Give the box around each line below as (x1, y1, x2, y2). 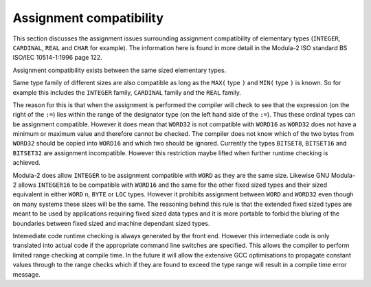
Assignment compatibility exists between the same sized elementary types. (12, 66, 227, 74)
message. (12, 270, 41, 278)
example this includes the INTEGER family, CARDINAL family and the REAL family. (12, 88, 242, 96)
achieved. (12, 159, 41, 167)
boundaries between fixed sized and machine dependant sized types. (12, 219, 210, 227)
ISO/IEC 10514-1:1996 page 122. (12, 54, 102, 62)
